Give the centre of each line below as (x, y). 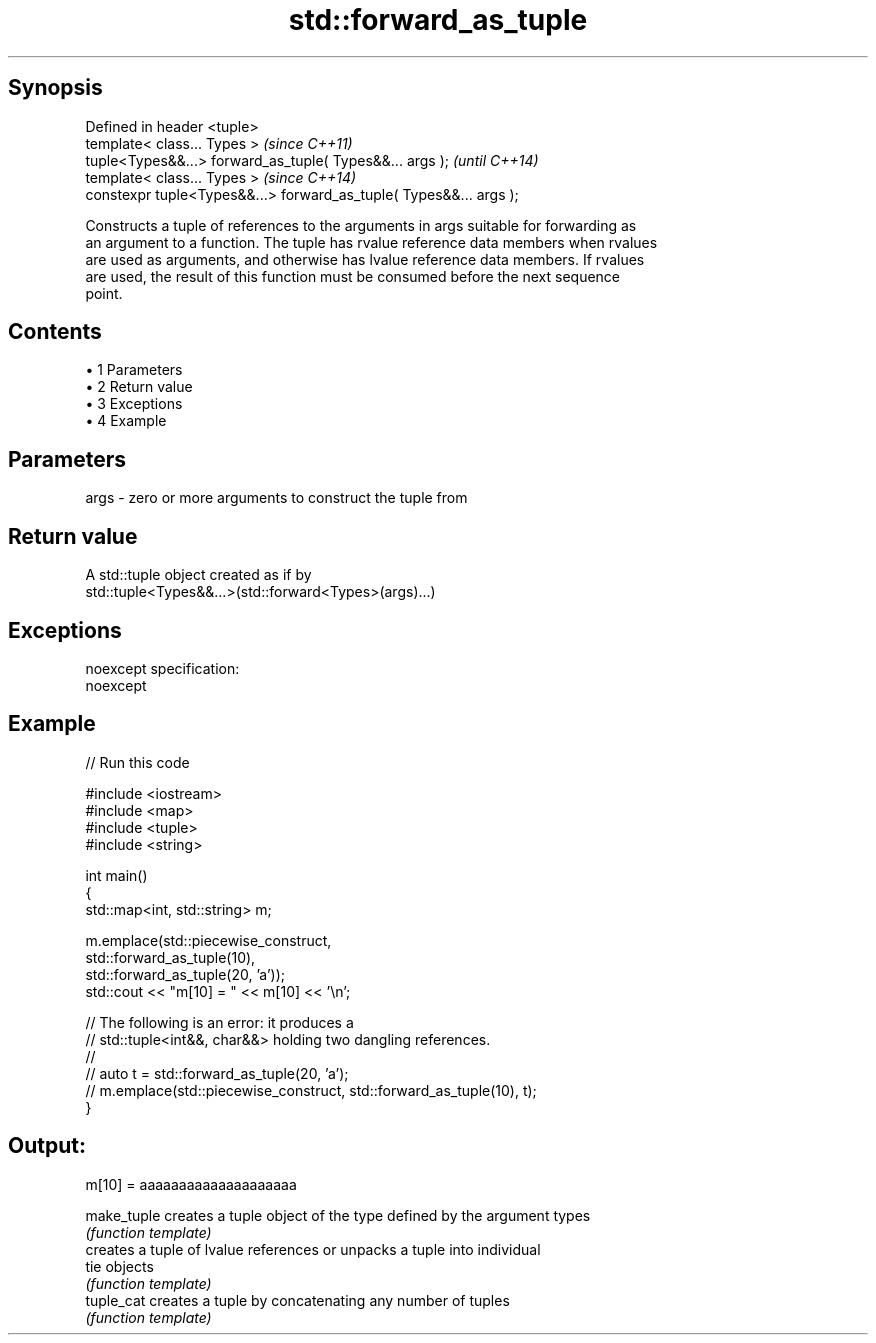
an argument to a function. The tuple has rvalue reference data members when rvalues (371, 242)
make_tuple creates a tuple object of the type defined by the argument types (338, 1215)
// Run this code (137, 762)
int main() (116, 875)
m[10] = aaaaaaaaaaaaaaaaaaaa (191, 1184)
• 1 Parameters (134, 370)
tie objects (119, 1266)
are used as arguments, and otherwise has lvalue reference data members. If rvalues (365, 259)
